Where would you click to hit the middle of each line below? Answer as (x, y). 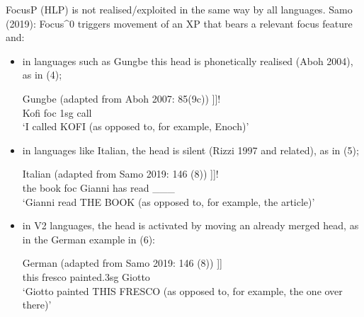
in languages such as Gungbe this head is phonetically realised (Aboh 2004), (188, 60)
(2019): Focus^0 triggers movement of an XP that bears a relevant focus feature (179, 23)
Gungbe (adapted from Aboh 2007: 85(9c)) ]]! (121, 98)
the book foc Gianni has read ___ (98, 187)
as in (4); (42, 75)
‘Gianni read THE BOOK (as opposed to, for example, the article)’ (169, 201)
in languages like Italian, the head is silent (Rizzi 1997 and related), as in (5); (190, 150)
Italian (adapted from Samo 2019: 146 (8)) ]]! (120, 174)
